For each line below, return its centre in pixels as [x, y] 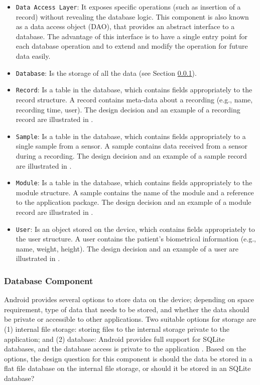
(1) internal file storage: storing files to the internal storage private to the [117, 329]
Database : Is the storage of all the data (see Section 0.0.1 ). [106, 73]
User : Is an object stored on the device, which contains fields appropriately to [135, 229]
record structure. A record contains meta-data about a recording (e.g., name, [134, 99]
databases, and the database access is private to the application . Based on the [125, 349]
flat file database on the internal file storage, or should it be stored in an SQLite [127, 368]
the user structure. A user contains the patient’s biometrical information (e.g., [136, 239]
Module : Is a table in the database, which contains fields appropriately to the [134, 182]
